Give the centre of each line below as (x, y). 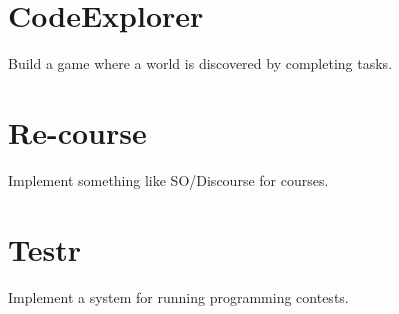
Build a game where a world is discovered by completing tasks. (200, 63)
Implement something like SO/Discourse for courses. (168, 179)
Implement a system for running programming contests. (178, 296)
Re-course (77, 131)
